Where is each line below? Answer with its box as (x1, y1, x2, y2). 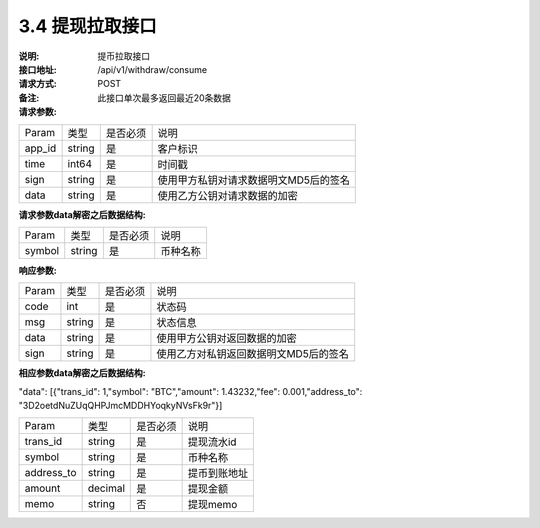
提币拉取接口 (97, 50, 150, 62)
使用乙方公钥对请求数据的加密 (157, 188, 299, 202)
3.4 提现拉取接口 (18, 15, 157, 37)
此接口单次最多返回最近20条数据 (97, 91, 232, 104)
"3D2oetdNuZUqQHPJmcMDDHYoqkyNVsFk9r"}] (18, 400, 223, 412)
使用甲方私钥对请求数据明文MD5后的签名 (157, 173, 350, 187)
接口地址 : (18, 63, 57, 75)
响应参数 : (18, 264, 57, 276)
